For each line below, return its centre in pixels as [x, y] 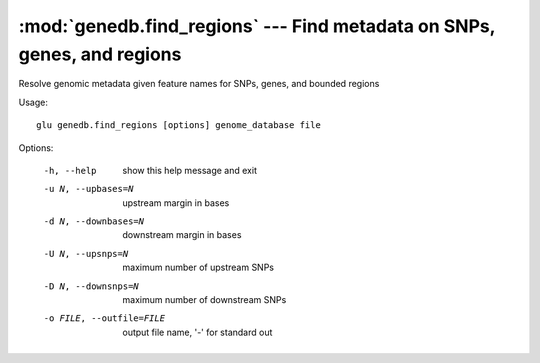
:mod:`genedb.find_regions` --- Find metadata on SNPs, [257, 26]
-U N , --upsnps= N [86, 253]
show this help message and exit [189, 170]
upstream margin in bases [176, 202]
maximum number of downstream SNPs [204, 300]
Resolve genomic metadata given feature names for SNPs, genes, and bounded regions [199, 84]
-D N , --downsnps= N [91, 286]
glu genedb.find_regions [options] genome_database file [179, 125]
